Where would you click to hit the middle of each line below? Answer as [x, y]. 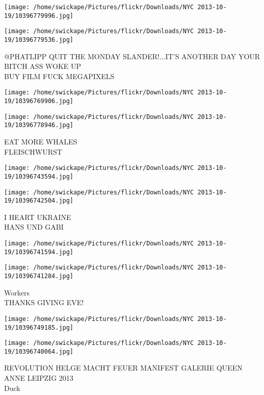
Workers [17, 292]
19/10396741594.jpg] [39, 252]
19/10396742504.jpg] [39, 201]
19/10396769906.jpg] [39, 101]
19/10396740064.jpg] [39, 351]
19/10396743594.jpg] [39, 176]
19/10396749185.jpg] [39, 327]
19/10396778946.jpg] [39, 125]
